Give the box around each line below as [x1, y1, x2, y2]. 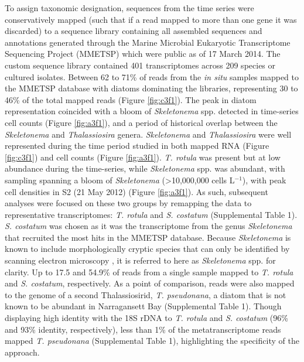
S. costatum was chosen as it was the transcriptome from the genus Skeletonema [5, 220, 292, 232]
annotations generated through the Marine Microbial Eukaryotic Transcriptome [5, 36, 291, 48]
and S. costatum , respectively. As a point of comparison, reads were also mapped [5, 277, 295, 289]
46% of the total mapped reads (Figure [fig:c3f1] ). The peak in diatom [5, 93, 257, 105]
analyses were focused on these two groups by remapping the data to [5, 197, 252, 209]
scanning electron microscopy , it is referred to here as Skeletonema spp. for [5, 254, 276, 267]
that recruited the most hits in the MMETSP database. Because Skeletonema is [5, 231, 291, 243]
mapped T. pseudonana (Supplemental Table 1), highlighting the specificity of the [5, 334, 299, 347]
